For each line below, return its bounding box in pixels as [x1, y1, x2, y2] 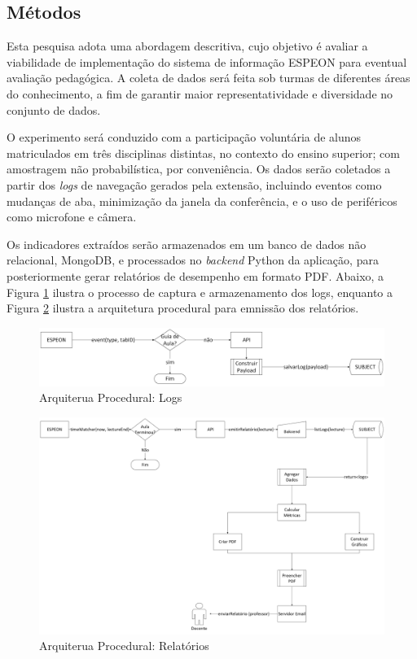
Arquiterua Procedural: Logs [39, 389, 182, 406]
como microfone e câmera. [7, 208, 137, 225]
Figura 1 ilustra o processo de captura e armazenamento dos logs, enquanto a [7, 283, 393, 300]
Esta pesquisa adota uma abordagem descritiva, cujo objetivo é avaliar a [7, 37, 368, 55]
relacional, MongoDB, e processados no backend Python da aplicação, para [7, 251, 379, 268]
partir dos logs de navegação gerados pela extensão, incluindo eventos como [7, 176, 382, 193]
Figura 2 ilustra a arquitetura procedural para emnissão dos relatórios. [7, 299, 359, 316]
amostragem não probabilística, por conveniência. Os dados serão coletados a [7, 160, 391, 177]
